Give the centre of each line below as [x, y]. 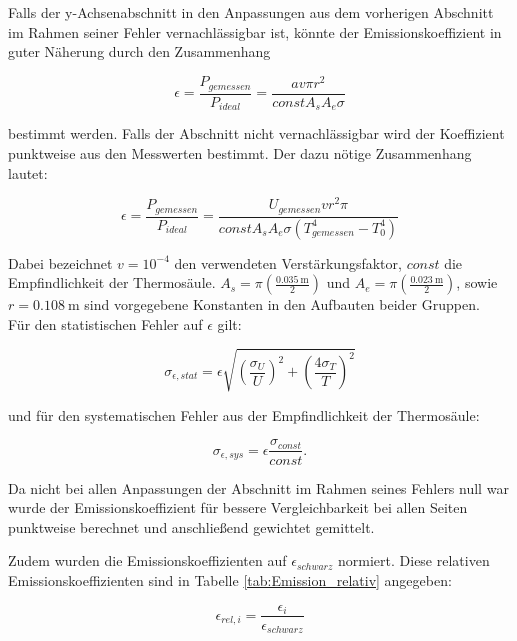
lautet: [28, 172]
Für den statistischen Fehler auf [105, 323]
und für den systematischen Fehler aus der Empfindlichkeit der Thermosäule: [244, 414]
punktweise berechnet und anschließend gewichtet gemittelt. [191, 526]
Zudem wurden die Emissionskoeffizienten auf [147, 560]
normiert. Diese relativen [414, 560]
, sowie [477, 282]
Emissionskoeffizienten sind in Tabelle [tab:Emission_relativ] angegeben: [230, 579]
